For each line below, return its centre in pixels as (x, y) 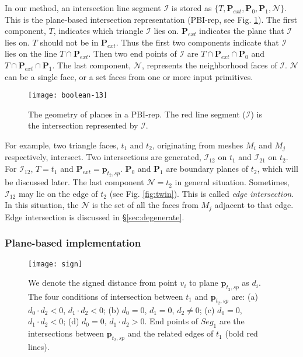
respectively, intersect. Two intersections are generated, (103, 157)
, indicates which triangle (98, 31)
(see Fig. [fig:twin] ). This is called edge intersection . (202, 193)
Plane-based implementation (73, 243)
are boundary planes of (207, 169)
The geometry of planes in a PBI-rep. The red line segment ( (137, 114)
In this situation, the (42, 205)
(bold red (241, 333)
